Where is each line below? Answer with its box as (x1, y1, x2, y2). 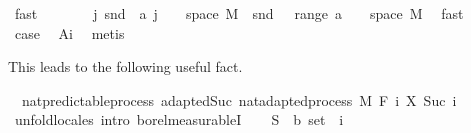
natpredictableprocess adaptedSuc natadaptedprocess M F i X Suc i (21, 89, 457, 110)
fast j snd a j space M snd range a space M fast (14, 3, 464, 23)
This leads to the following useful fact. (8, 56, 243, 77)
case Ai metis (14, 22, 125, 43)
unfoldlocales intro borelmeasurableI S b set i (14, 109, 344, 130)
